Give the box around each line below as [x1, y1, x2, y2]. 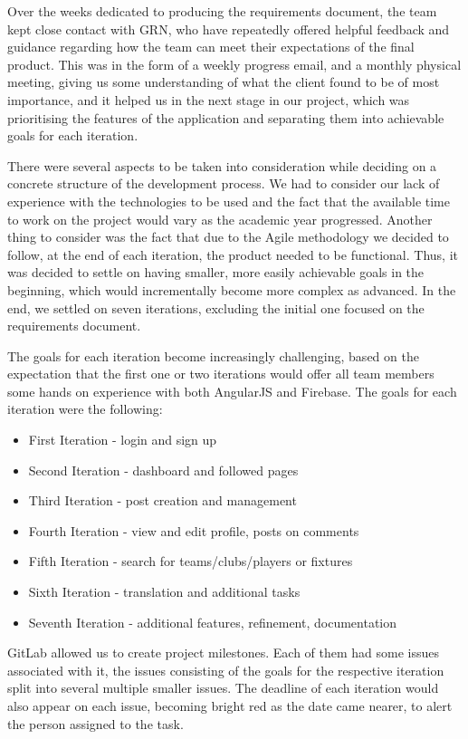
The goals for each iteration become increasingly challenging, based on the [7, 346, 419, 365]
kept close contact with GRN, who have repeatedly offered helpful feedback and [7, 19, 450, 38]
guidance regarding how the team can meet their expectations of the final [7, 37, 415, 56]
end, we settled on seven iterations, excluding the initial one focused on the [7, 298, 425, 317]
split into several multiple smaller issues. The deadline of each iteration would [7, 678, 439, 697]
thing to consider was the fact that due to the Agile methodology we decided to [7, 227, 449, 246]
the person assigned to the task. [7, 714, 184, 733]
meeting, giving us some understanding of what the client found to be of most [7, 72, 440, 91]
